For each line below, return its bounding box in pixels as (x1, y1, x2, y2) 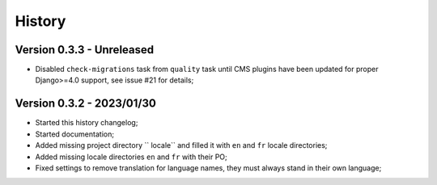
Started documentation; (35, 129, 115, 139)
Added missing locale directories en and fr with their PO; (35, 152, 228, 162)
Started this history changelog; (35, 118, 138, 128)
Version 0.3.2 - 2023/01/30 (15, 97, 157, 111)
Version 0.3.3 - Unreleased (15, 43, 154, 57)
